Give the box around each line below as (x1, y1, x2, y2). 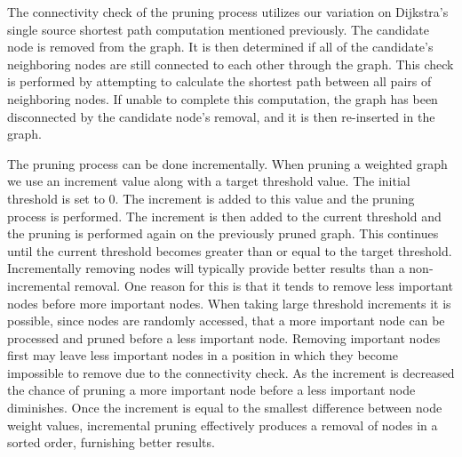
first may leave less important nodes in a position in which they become (7, 346, 398, 365)
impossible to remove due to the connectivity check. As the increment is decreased (7, 363, 455, 381)
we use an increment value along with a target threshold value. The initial (7, 172, 410, 190)
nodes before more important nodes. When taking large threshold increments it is (7, 293, 451, 312)
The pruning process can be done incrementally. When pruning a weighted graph (7, 154, 448, 172)
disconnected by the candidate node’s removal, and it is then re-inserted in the (7, 107, 435, 125)
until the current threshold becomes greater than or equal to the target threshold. (7, 241, 452, 260)
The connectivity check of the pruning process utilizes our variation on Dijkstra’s (7, 3, 449, 20)
